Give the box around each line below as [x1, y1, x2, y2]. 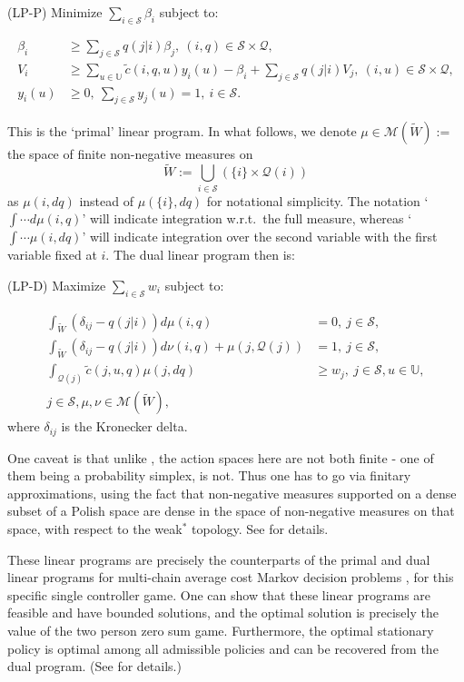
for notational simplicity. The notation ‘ [206, 191, 429, 210]
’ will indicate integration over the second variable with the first [82, 227, 438, 246]
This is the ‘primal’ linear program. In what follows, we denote [7, 121, 357, 140]
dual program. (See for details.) [7, 657, 182, 676]
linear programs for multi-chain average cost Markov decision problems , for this [7, 568, 454, 587]
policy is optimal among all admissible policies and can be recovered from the [7, 638, 439, 657]
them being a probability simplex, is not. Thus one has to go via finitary [7, 466, 411, 485]
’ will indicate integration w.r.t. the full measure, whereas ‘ [82, 209, 412, 228]
